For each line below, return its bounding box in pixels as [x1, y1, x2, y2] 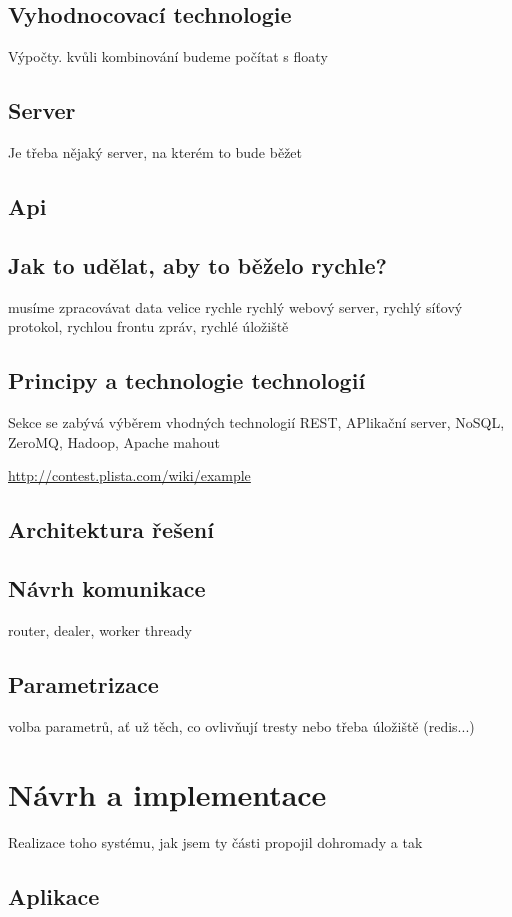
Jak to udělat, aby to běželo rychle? [8, 249, 387, 280]
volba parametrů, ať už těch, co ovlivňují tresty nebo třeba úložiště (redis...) [8, 715, 475, 736]
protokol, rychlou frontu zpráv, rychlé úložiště [8, 316, 289, 337]
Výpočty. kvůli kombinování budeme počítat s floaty [8, 46, 328, 67]
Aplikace [8, 881, 100, 912]
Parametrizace [8, 668, 159, 699]
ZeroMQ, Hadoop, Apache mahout [8, 431, 221, 452]
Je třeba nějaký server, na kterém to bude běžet [8, 142, 303, 162]
